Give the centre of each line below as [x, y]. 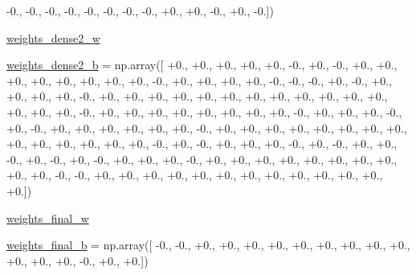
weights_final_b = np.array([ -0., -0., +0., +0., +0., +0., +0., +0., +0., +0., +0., [208, 245]
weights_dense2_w [53, 37]
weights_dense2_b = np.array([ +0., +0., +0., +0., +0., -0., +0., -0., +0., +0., [202, 65]
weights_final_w [48, 218]
